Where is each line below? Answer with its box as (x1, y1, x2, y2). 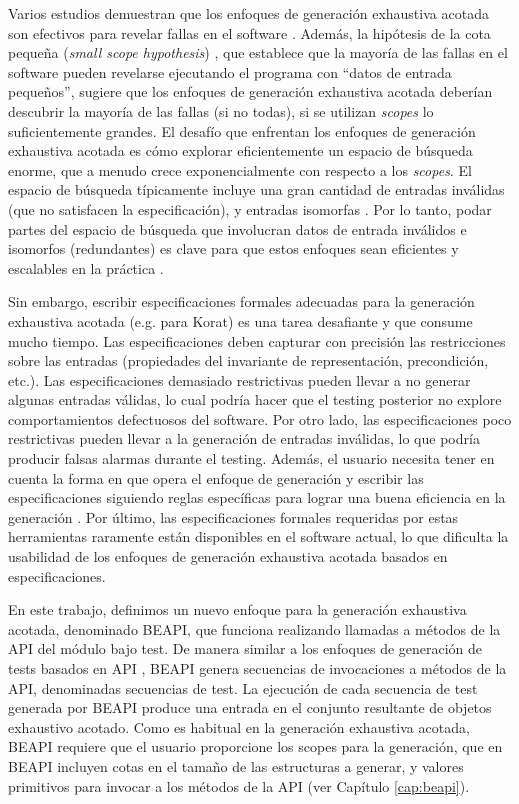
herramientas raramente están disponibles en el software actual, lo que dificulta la (8, 526, 509, 547)
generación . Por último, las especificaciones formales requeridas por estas (8, 506, 459, 527)
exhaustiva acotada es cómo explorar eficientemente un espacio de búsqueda (8, 140, 473, 161)
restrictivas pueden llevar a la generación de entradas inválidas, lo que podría (8, 428, 480, 449)
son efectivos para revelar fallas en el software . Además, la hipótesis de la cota (8, 22, 491, 43)
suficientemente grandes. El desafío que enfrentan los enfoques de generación (8, 120, 476, 141)
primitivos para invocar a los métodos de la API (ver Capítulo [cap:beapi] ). (8, 775, 470, 796)
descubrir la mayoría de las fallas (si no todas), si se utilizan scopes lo (8, 100, 434, 121)
